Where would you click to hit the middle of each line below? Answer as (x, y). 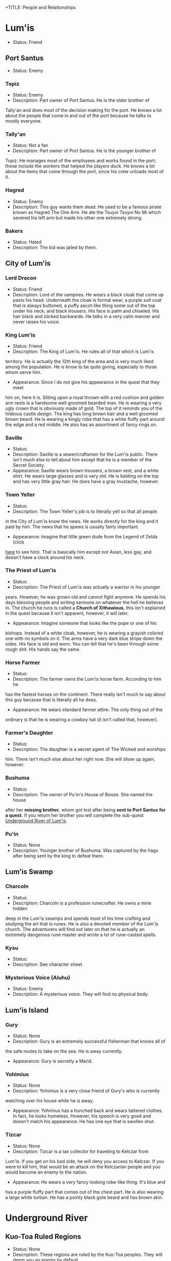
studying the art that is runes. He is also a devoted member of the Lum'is (82, 923)
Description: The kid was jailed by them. (55, 247)
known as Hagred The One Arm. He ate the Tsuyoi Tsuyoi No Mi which (87, 212)
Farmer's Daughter (29, 733)
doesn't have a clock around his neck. (45, 557)
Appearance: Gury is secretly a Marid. (53, 1061)
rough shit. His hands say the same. (43, 649)
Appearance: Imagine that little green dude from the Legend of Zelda (85, 536)
